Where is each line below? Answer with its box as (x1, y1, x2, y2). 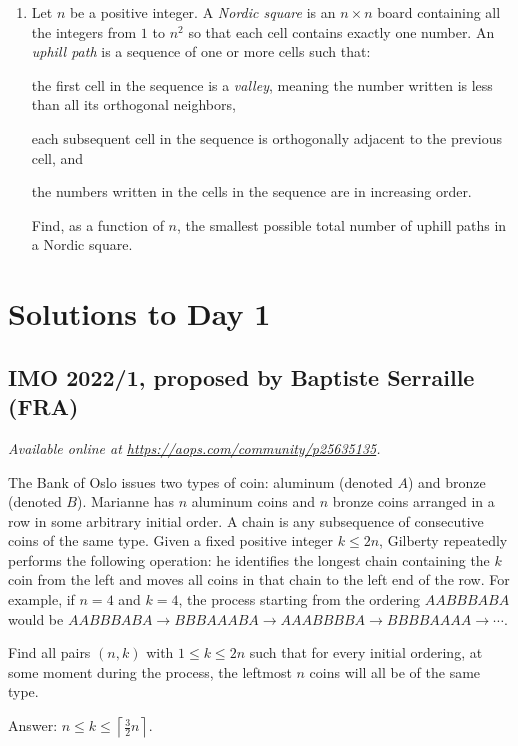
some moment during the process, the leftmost (8, 661, 292, 682)
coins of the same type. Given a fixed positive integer (8, 530, 334, 551)
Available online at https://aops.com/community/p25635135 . (8, 437, 381, 458)
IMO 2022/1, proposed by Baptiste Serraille (8, 361, 475, 392)
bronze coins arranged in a (332, 491, 495, 512)
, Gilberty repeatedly (379, 530, 508, 551)
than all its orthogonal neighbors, (31, 94, 236, 115)
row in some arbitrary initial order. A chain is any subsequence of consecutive (8, 510, 484, 531)
